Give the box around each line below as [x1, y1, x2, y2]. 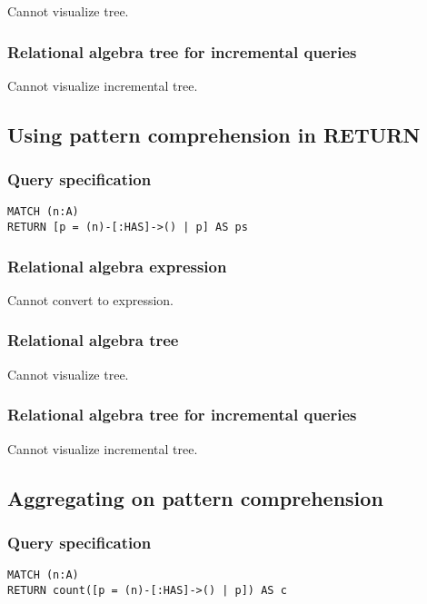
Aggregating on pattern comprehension [7, 483, 383, 511]
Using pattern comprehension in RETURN [7, 120, 421, 148]
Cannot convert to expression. [7, 290, 174, 309]
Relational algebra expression [7, 254, 227, 277]
